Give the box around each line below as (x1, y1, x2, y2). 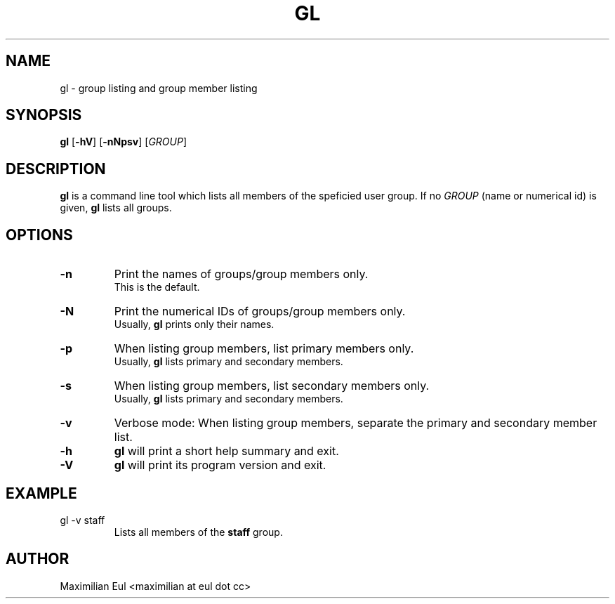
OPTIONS (6, 225, 73, 244)
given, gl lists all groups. (60, 202, 172, 214)
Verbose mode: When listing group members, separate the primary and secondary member (114, 416, 597, 431)
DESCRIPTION (6, 159, 106, 178)
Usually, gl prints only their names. (114, 318, 275, 331)
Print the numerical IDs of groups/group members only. (114, 304, 406, 319)
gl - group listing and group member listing (60, 81, 258, 94)
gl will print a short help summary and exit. (114, 444, 339, 459)
